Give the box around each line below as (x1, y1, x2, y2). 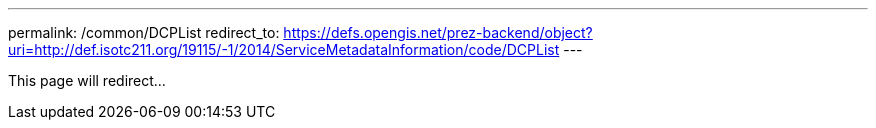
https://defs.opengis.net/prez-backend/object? (283, 24, 593, 41)
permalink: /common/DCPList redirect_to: (8, 24, 280, 41)
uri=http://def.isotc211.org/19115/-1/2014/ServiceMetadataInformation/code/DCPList (8, 41, 560, 58)
